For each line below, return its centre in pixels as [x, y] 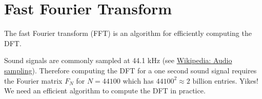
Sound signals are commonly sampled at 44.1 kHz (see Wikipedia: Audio [118, 60]
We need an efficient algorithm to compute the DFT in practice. [105, 91]
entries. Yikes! [237, 80]
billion [202, 81]
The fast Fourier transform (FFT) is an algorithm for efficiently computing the [128, 33]
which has [138, 80]
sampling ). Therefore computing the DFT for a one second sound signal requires [130, 70]
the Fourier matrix [33, 80]
